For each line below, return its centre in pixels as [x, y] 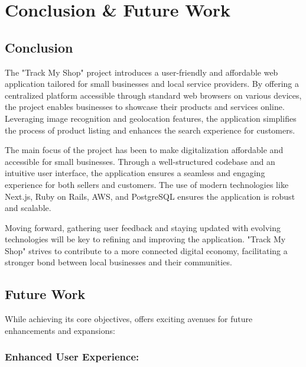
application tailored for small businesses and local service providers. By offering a [152, 84]
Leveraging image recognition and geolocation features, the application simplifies [151, 118]
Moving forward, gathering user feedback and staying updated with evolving [143, 227]
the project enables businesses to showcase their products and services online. [145, 107]
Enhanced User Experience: [72, 357]
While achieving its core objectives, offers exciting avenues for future [129, 319]
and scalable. [28, 208]
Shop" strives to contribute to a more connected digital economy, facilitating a [146, 250]
